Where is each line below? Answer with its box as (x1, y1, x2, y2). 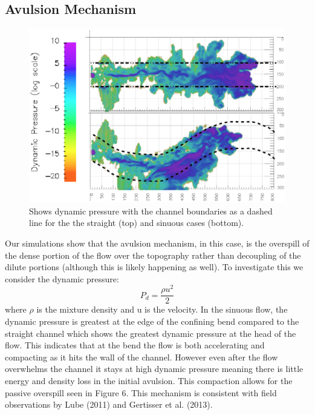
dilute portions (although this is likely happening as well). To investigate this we (5, 261, 304, 273)
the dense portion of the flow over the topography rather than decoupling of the (5, 248, 301, 261)
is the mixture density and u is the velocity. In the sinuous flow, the (36, 303, 288, 316)
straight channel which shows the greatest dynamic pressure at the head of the (5, 327, 296, 339)
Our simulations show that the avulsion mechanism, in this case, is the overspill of (5, 236, 310, 249)
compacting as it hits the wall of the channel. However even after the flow (5, 350, 278, 363)
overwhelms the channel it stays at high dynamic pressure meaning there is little (5, 362, 304, 375)
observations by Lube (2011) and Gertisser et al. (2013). (5, 398, 213, 411)
